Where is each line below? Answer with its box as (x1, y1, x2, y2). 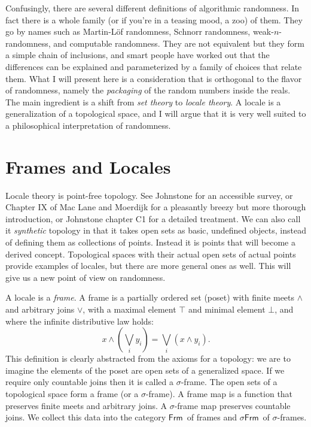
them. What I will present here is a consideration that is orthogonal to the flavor (5, 72, 302, 84)
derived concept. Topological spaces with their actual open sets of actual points (5, 247, 296, 260)
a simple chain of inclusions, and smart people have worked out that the (5, 49, 270, 61)
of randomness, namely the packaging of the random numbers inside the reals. (5, 84, 291, 96)
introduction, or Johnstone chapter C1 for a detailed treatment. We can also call (5, 212, 301, 225)
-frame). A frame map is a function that (145, 387, 293, 399)
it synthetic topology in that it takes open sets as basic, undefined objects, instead (5, 224, 306, 237)
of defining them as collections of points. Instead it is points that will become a (5, 236, 296, 249)
